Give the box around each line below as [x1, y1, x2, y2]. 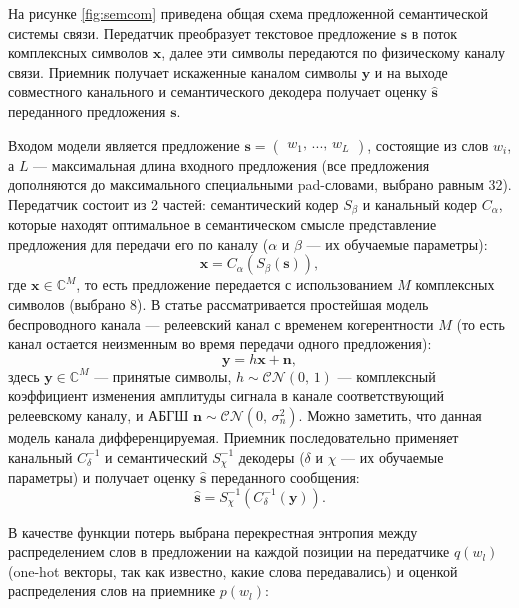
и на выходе [374, 61, 448, 82]
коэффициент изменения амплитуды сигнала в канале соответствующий [8, 385, 444, 406]
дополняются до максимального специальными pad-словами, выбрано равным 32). [8, 174, 512, 195]
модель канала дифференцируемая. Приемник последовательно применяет [8, 426, 459, 447]
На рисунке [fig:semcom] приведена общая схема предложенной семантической [8, 3, 488, 23]
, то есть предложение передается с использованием [76, 274, 393, 295]
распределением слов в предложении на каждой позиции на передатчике [8, 541, 450, 562]
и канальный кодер [362, 193, 478, 214]
